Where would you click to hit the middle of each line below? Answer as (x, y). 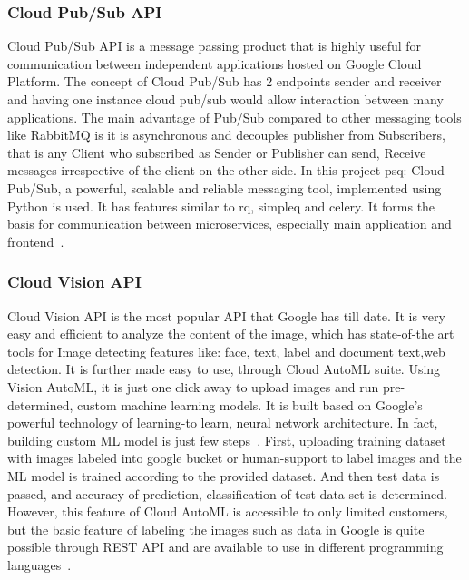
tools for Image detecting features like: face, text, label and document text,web (226, 351)
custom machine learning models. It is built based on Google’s (250, 404)
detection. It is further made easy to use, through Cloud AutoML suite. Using (224, 369)
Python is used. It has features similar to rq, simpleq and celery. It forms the (221, 206)
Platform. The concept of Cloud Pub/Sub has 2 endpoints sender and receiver (225, 81)
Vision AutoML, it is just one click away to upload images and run (193, 386)
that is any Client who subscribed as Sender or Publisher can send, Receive (217, 152)
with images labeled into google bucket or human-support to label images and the (234, 458)
